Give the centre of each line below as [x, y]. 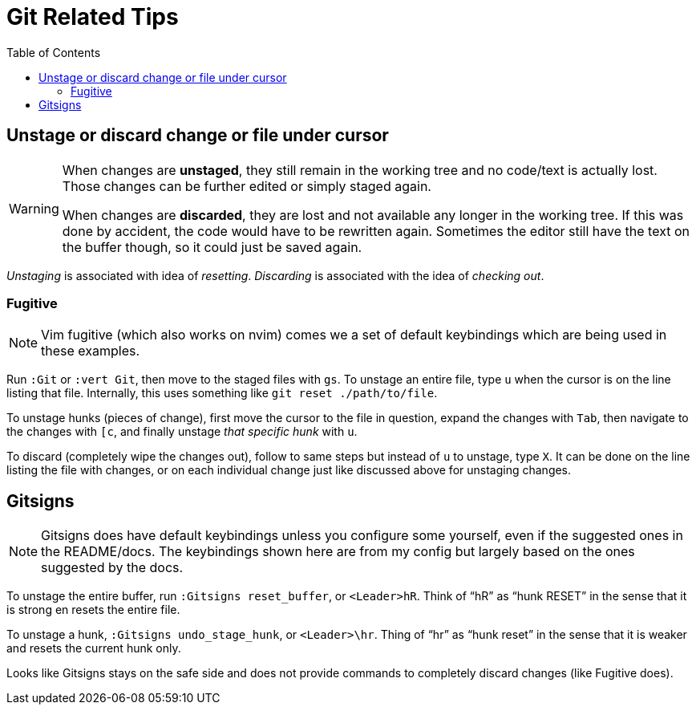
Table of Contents [54, 52]
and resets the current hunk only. [94, 648]
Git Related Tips [93, 17]
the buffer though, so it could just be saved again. [212, 247]
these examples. [91, 351]
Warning [34, 208]
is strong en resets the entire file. [93, 610]
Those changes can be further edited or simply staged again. [247, 186]
